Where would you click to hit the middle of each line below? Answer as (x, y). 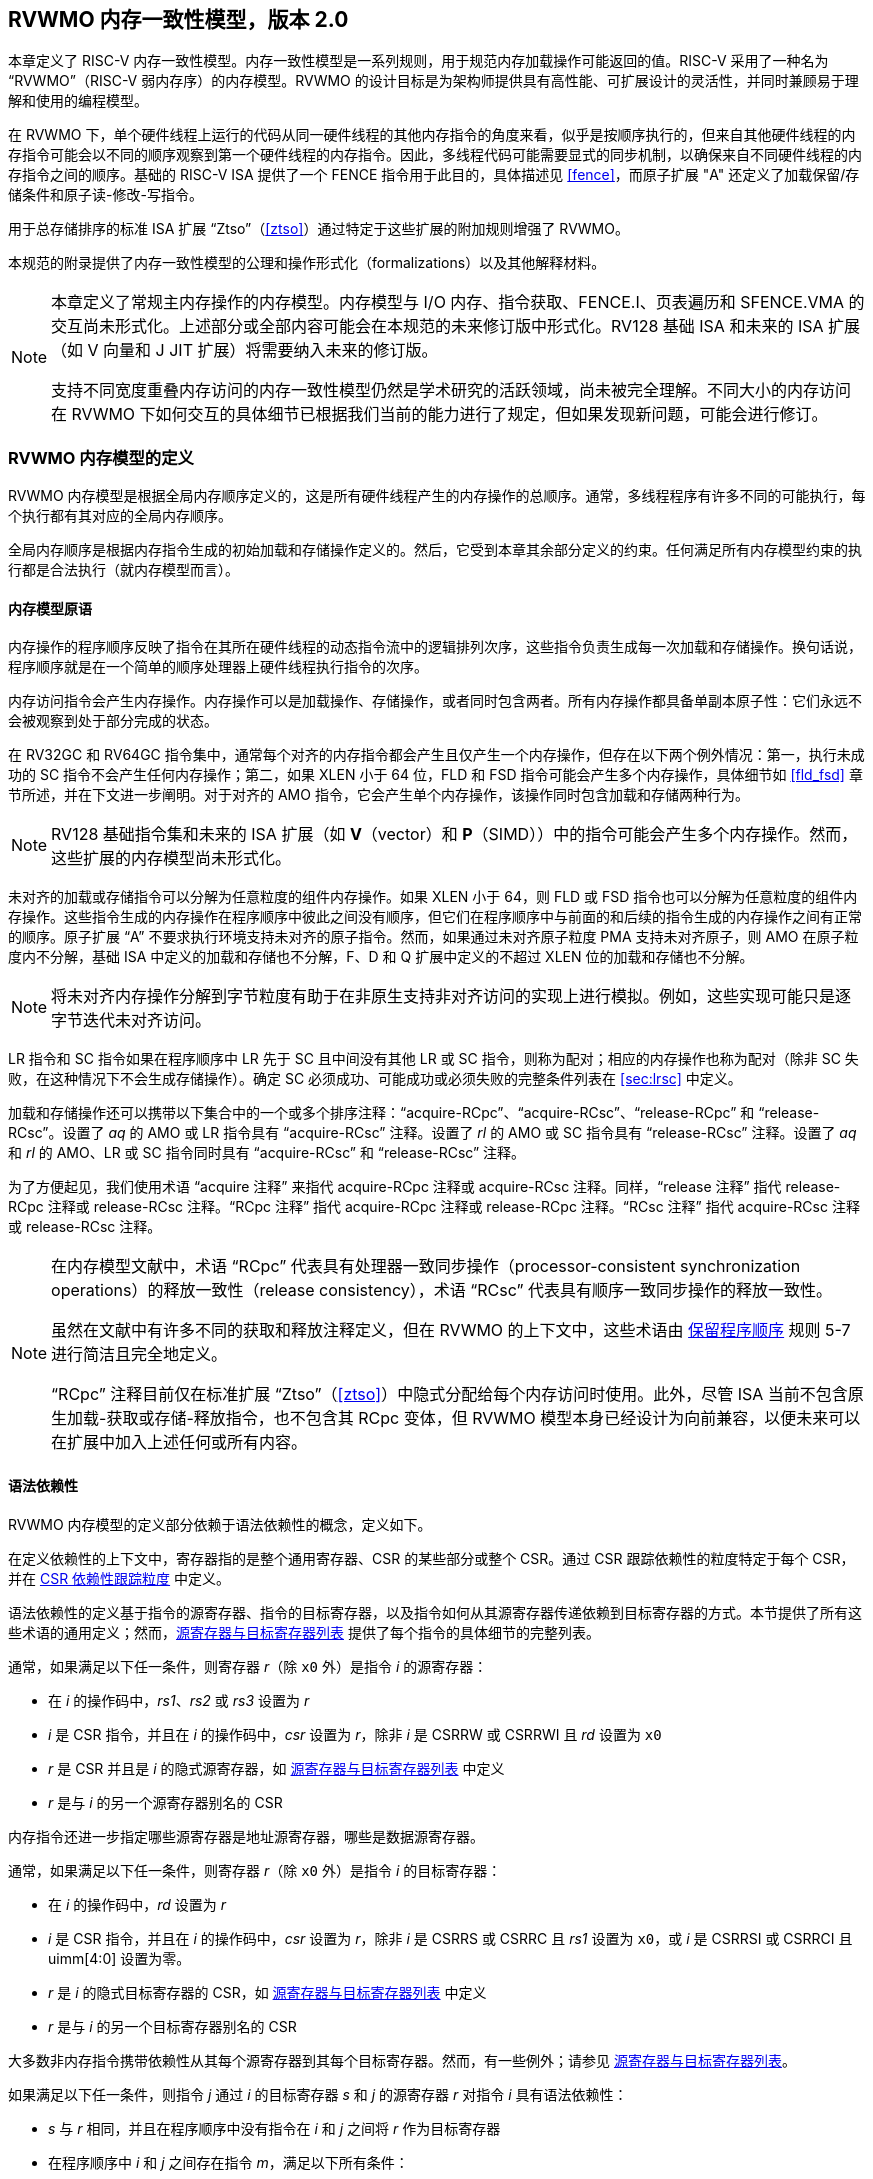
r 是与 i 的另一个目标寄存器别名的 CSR (172, 2026)
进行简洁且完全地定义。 (139, 1354)
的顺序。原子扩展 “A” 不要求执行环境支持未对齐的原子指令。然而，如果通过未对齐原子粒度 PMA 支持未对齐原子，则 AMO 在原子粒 (433, 937)
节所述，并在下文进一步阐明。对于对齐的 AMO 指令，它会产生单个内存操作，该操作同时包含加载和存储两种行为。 (378, 795)
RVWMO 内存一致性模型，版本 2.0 (178, 19)
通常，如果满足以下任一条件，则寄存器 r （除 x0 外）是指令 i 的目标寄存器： (255, 1870)
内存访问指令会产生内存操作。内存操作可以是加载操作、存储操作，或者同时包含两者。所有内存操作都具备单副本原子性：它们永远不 (435, 701)
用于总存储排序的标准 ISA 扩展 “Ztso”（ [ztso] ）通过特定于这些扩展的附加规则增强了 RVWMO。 (318, 229)
